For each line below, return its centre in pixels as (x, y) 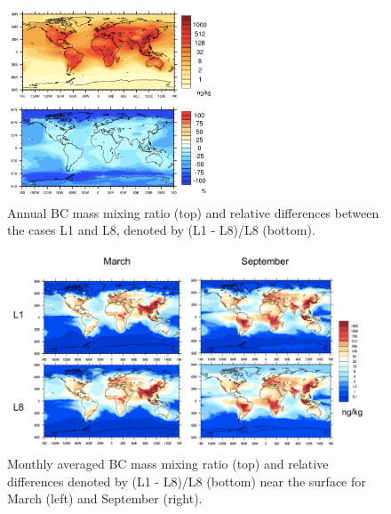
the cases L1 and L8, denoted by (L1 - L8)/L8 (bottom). (161, 230)
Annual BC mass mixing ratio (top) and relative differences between (193, 212)
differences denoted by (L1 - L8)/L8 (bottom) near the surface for (187, 481)
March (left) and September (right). (105, 498)
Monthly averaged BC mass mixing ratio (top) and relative (168, 464)
